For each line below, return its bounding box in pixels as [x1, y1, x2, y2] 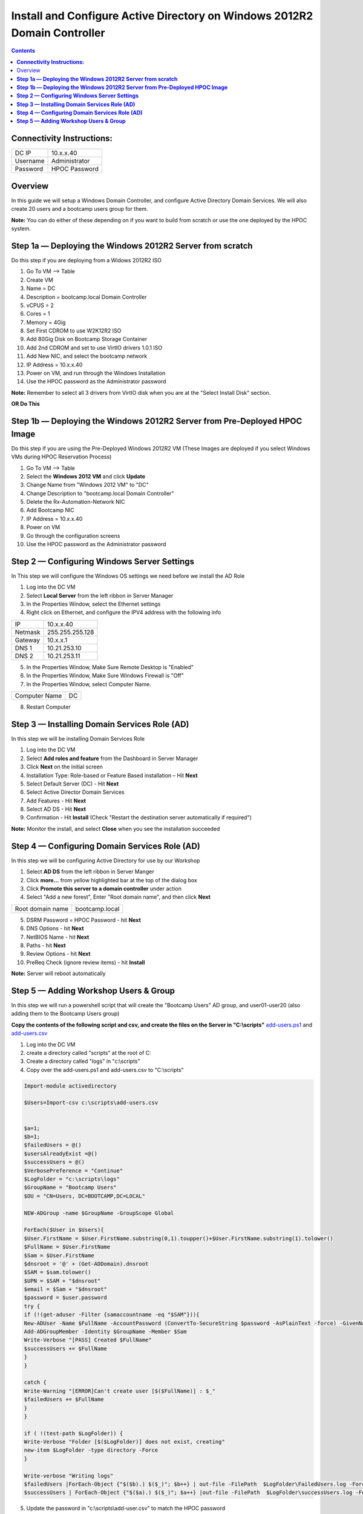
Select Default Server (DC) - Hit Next [26, 780, 119, 787]
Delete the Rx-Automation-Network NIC [26, 498, 125, 506]
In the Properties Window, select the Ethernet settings [26, 600, 161, 608]
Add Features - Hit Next [26, 797, 86, 804]
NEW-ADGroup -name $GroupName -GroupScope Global [24, 1209, 174, 1217]
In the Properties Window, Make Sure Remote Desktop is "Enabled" [26, 663, 194, 670]
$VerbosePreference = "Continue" [24, 1167, 123, 1174]
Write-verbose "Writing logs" [24, 1472, 114, 1479]
